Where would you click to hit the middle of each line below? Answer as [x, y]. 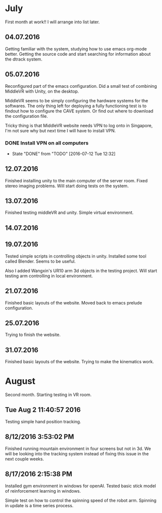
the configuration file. [26, 116]
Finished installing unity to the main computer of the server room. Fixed [76, 180]
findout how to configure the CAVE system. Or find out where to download [79, 111]
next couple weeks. [24, 459]
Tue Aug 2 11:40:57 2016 [43, 410]
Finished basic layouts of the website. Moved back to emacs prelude [73, 303]
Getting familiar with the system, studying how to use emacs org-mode [76, 48]
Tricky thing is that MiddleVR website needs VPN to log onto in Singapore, [79, 125]
